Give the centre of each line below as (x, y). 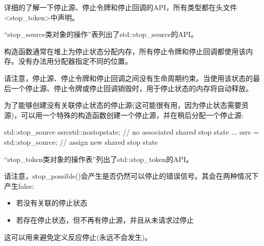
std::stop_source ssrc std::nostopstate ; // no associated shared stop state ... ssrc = (132, 132)
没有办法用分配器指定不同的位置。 (75, 61)
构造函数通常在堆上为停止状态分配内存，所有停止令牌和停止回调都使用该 (125, 51)
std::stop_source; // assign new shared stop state (81, 141)
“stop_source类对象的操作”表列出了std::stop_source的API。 (101, 34)
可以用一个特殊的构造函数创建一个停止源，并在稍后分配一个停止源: (132, 115)
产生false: (19, 186)
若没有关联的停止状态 (52, 203)
